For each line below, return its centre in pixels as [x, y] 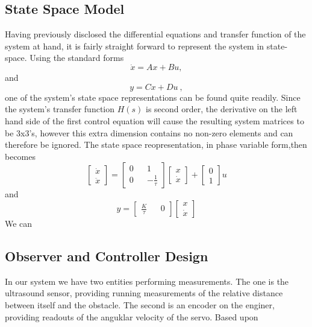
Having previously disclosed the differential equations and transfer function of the [155, 34]
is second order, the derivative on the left [222, 109]
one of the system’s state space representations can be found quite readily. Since [153, 97]
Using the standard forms [77, 58]
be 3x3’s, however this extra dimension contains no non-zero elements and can [149, 132]
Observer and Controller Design [107, 256]
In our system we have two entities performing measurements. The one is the [147, 281]
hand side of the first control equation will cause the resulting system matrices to [154, 120]
